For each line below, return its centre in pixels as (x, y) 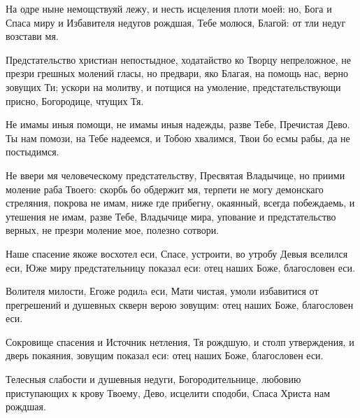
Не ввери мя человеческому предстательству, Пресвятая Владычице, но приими (175, 175)
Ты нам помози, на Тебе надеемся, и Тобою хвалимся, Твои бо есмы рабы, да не (178, 138)
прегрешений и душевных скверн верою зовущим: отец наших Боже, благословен (180, 304)
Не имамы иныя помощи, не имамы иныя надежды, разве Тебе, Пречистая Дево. (178, 124)
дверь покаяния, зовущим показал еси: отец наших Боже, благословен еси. (165, 355)
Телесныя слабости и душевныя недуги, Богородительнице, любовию (153, 379)
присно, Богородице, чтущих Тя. (75, 100)
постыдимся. (33, 152)
